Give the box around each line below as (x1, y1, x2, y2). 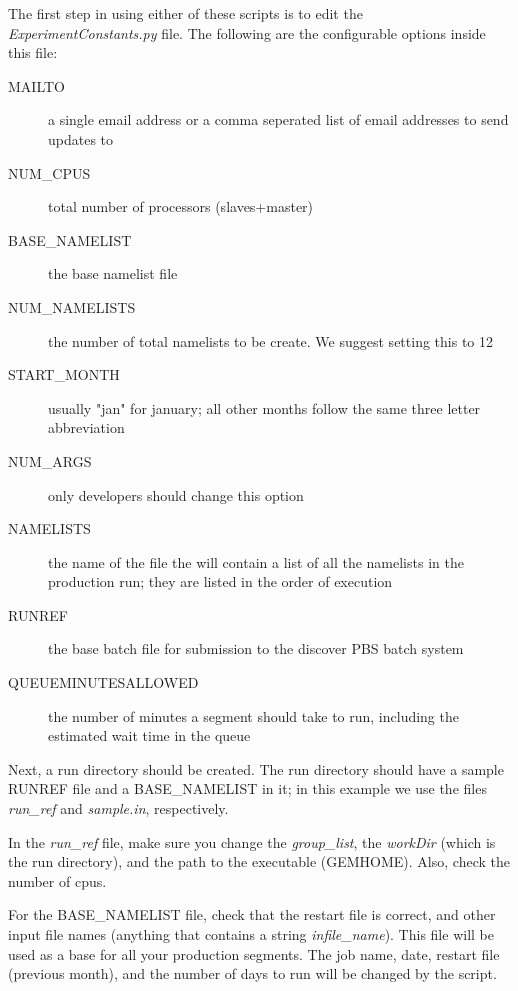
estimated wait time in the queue (48, 725, 251, 746)
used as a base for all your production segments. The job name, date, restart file (8, 943, 500, 964)
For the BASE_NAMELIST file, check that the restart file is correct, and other (8, 904, 496, 925)
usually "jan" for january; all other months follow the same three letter (48, 397, 481, 418)
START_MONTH (8, 364, 120, 385)
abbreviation (48, 417, 125, 438)
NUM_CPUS (8, 162, 91, 183)
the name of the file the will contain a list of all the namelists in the (48, 551, 464, 572)
